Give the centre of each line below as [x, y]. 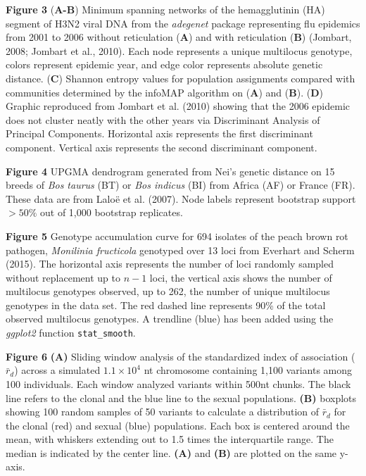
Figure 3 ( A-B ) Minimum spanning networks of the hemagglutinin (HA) [165, 9]
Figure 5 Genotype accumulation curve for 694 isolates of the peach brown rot [177, 236]
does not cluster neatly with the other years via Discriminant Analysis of [163, 119]
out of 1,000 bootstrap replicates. [111, 212]
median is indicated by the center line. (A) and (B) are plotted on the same [171, 452]
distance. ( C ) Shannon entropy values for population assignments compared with [181, 78]
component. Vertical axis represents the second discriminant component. [162, 147]
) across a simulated [57, 370]
